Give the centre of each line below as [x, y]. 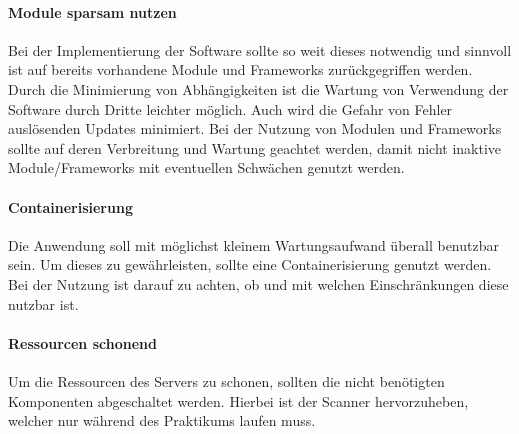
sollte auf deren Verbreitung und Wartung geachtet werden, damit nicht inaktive [255, 147]
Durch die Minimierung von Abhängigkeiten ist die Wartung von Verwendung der [258, 88]
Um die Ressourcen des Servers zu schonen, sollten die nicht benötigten [226, 380]
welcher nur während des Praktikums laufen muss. [162, 420]
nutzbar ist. [43, 303]
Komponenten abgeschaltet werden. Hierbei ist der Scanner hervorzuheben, [238, 400]
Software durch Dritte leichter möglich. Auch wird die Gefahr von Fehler [230, 108]
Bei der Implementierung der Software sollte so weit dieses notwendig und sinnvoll [260, 49]
